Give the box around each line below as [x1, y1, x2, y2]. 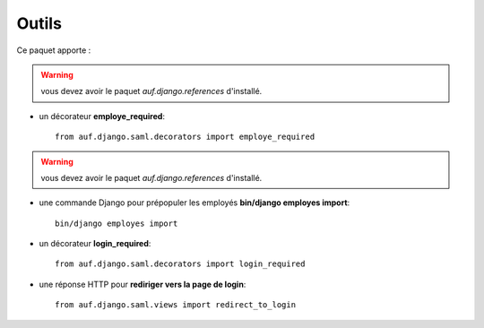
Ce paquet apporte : [16, 45, 91, 56]
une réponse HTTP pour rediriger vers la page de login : [39, 279, 246, 289]
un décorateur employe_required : [39, 110, 166, 121]
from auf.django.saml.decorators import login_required [55, 259, 306, 269]
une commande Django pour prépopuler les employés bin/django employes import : [39, 197, 350, 208]
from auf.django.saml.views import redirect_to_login [55, 300, 296, 310]
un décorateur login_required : [39, 238, 151, 249]
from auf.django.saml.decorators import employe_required [55, 132, 315, 142]
